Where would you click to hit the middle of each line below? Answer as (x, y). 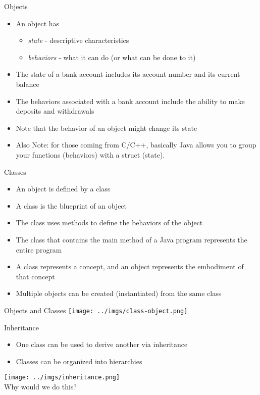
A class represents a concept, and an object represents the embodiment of (130, 266)
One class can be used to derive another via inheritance (102, 344)
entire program (39, 249)
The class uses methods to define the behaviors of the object (109, 223)
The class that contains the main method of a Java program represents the (132, 239)
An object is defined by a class (63, 189)
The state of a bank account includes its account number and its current (128, 74)
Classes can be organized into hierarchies (79, 361)
